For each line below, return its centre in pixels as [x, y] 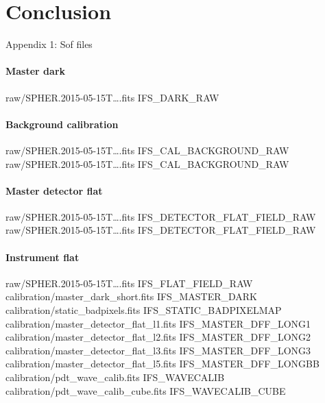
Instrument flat [43, 257]
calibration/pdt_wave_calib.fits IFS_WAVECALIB [115, 377]
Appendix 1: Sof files [49, 44]
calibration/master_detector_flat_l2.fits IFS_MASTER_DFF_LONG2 [158, 337]
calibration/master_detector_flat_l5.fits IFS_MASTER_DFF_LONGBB [162, 364]
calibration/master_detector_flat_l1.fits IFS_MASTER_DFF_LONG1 [158, 323]
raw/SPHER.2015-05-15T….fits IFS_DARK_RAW [112, 97]
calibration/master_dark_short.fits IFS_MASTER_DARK [131, 296]
